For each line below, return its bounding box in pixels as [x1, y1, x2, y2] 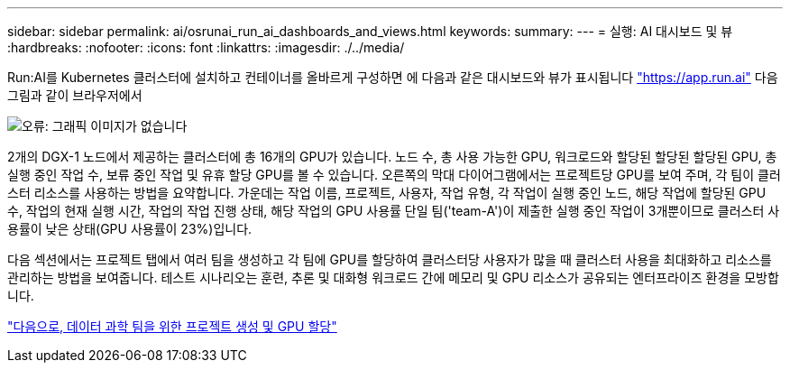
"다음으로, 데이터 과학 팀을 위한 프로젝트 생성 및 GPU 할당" [7, 319, 337, 334]
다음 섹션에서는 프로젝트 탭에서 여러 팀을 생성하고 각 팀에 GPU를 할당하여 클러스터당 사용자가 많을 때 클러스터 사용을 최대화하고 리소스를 [7, 252, 772, 267]
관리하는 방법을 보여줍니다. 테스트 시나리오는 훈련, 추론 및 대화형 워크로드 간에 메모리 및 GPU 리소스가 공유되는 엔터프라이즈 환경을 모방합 [7, 270, 779, 285]
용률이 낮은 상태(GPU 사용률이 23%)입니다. [7, 221, 253, 236]
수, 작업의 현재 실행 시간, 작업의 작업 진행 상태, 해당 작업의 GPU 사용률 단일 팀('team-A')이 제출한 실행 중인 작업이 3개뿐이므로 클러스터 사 [7, 203, 780, 218]
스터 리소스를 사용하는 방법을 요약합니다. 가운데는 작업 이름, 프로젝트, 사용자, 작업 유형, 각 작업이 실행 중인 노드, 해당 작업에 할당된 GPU [7, 185, 767, 200]
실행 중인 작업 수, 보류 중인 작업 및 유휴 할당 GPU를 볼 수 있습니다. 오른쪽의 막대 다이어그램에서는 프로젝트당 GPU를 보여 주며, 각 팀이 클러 [7, 167, 781, 182]
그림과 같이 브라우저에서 [7, 88, 142, 103]
